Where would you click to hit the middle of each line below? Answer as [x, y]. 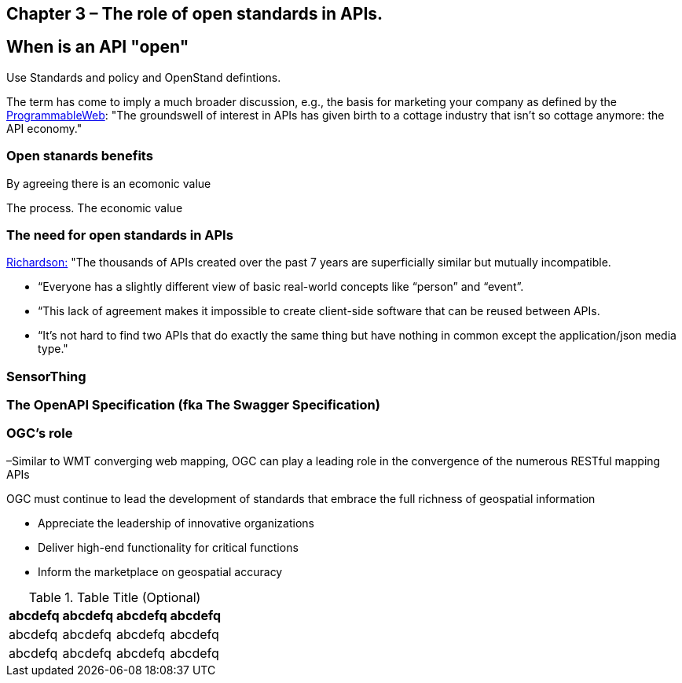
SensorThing [46, 376]
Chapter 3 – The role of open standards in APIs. [195, 14]
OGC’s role [40, 433]
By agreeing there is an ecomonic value [109, 183]
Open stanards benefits [80, 156]
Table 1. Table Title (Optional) [115, 597]
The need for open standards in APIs [120, 235]
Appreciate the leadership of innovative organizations [176, 523]
